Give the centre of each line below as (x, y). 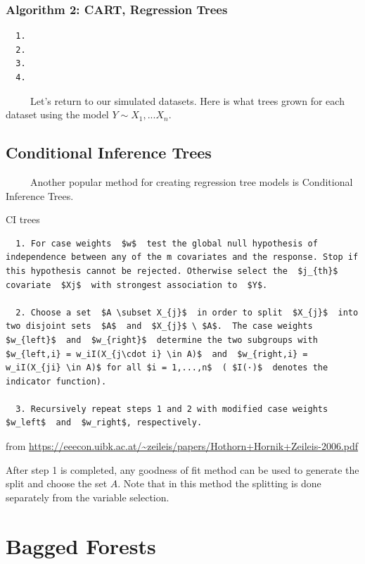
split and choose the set (57, 483)
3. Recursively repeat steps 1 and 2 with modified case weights (172, 409)
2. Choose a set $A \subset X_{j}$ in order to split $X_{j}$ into (187, 312)
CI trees (23, 219)
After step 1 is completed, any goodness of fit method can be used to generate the (182, 469)
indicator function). (56, 381)
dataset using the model (57, 114)
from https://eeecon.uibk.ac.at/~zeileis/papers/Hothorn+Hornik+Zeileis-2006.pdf (182, 446)
